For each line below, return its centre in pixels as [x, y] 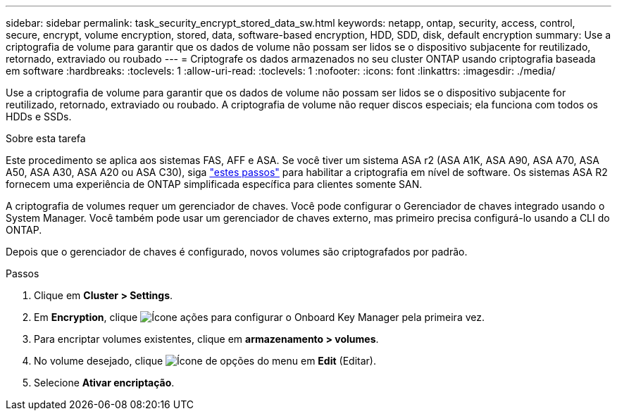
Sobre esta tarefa [46, 138]
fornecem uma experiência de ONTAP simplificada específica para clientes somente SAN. [214, 184]
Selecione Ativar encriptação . [104, 383]
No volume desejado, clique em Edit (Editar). [205, 361]
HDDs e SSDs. [39, 116]
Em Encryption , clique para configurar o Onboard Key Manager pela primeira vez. [260, 317]
